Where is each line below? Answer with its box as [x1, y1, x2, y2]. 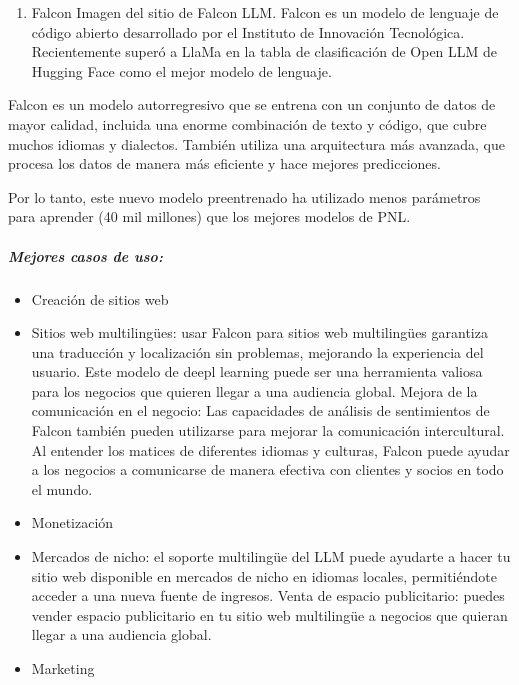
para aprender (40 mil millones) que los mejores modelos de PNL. [8, 206, 411, 227]
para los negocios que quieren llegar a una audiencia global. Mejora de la [31, 380, 478, 401]
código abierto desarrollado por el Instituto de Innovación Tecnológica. [31, 21, 465, 42]
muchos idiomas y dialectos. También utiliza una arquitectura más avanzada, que [8, 133, 505, 154]
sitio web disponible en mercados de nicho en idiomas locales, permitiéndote [31, 565, 497, 586]
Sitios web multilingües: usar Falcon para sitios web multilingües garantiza [31, 322, 488, 343]
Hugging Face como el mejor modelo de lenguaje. [31, 60, 332, 81]
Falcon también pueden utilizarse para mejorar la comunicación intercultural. [31, 420, 505, 441]
